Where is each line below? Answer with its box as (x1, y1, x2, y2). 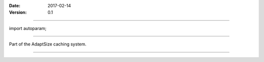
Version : (9, 10, 27, 15)
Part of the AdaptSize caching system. (9, 41, 87, 47)
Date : (9, 3, 21, 8)
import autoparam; (9, 25, 46, 31)
